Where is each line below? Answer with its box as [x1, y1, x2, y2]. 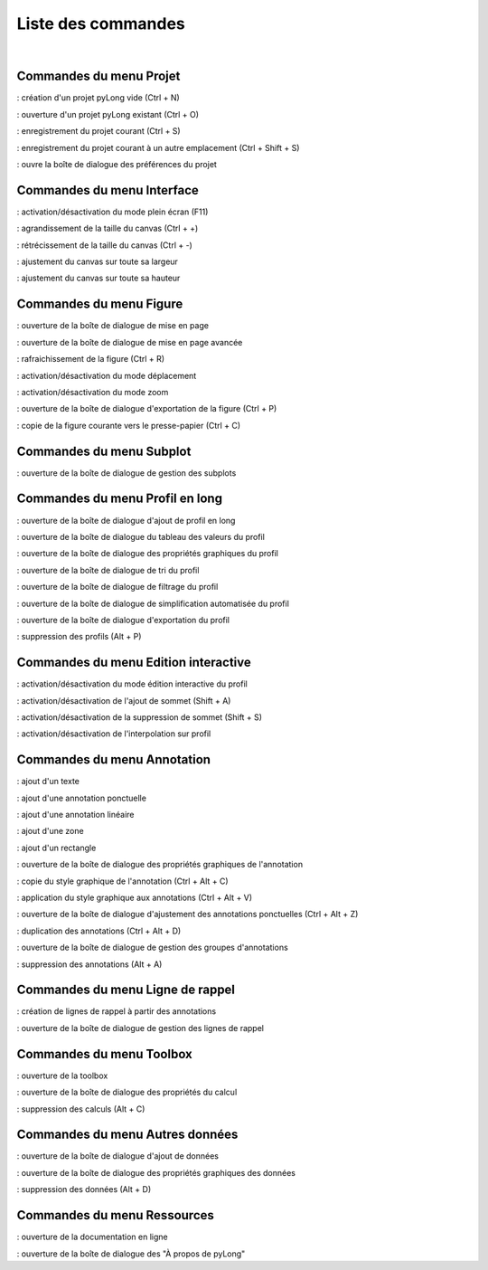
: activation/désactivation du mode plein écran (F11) [16, 206, 209, 217]
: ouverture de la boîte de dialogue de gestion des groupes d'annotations [16, 942, 288, 953]
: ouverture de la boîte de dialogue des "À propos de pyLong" [16, 1248, 246, 1259]
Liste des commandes [16, 14, 185, 33]
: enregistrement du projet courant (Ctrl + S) [16, 126, 181, 137]
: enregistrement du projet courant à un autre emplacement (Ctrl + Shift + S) [16, 142, 300, 153]
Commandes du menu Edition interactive [16, 655, 252, 670]
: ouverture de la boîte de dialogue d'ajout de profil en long [16, 515, 236, 526]
